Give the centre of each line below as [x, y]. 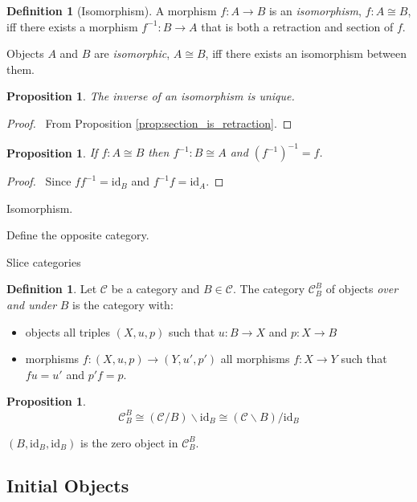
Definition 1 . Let [52, 289]
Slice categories [44, 261]
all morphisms [255, 359]
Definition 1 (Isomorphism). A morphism [112, 10]
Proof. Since [39, 181]
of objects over [362, 289]
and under [32, 305]
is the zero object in [129, 442]
